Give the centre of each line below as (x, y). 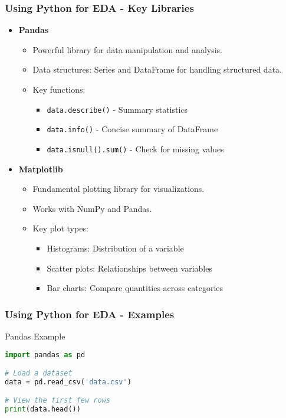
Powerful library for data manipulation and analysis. (128, 49)
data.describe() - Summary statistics (117, 109)
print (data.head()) (43, 409)
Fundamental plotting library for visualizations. (119, 189)
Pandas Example (35, 336)
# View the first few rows (57, 401)
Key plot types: (60, 228)
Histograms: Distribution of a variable (115, 248)
